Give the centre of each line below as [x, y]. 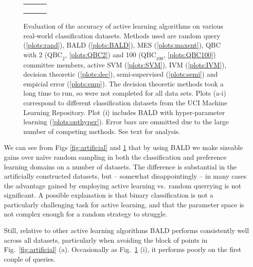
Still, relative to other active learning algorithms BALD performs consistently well [126, 230]
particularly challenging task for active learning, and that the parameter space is [124, 204]
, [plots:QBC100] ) [190, 54]
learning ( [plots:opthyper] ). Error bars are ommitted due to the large [126, 122]
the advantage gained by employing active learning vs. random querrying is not [123, 185]
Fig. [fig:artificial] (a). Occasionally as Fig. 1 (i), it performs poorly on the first [123, 249]
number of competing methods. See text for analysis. [102, 131]
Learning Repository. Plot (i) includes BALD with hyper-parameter [124, 112]
